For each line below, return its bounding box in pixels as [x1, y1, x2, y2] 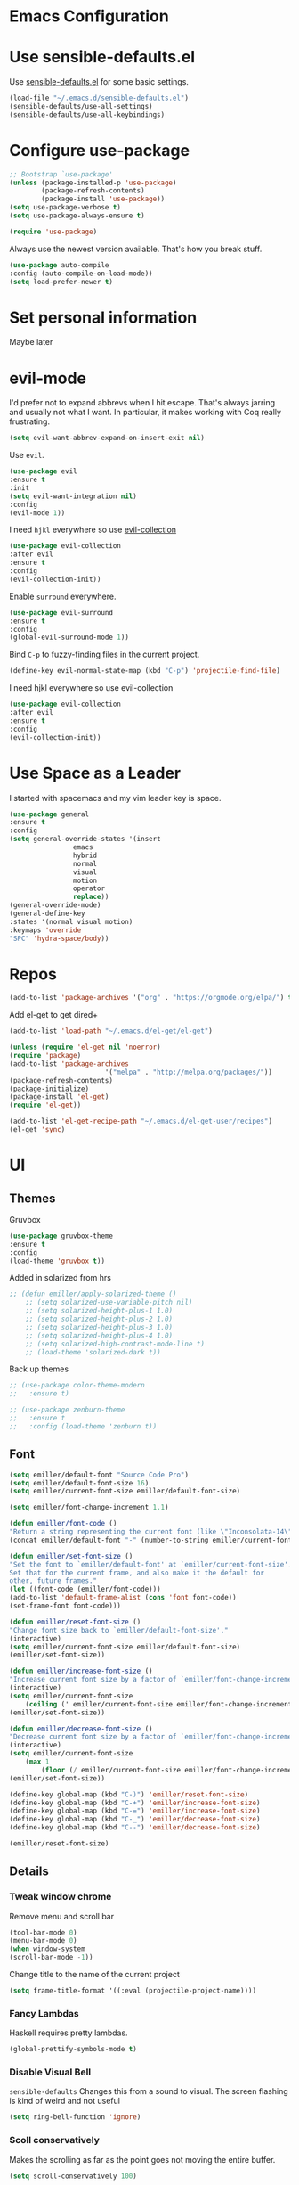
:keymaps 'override [9, 925, 82, 935]
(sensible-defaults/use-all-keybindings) [9, 110, 166, 119]
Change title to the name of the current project [9, 1969, 180, 1980]
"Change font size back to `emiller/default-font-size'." [9, 1625, 229, 1634]
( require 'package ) [9, 1052, 82, 1060]
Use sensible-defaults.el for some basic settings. [9, 77, 190, 87]
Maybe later [9, 337, 53, 348]
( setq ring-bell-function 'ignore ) [9, 2113, 141, 2122]
